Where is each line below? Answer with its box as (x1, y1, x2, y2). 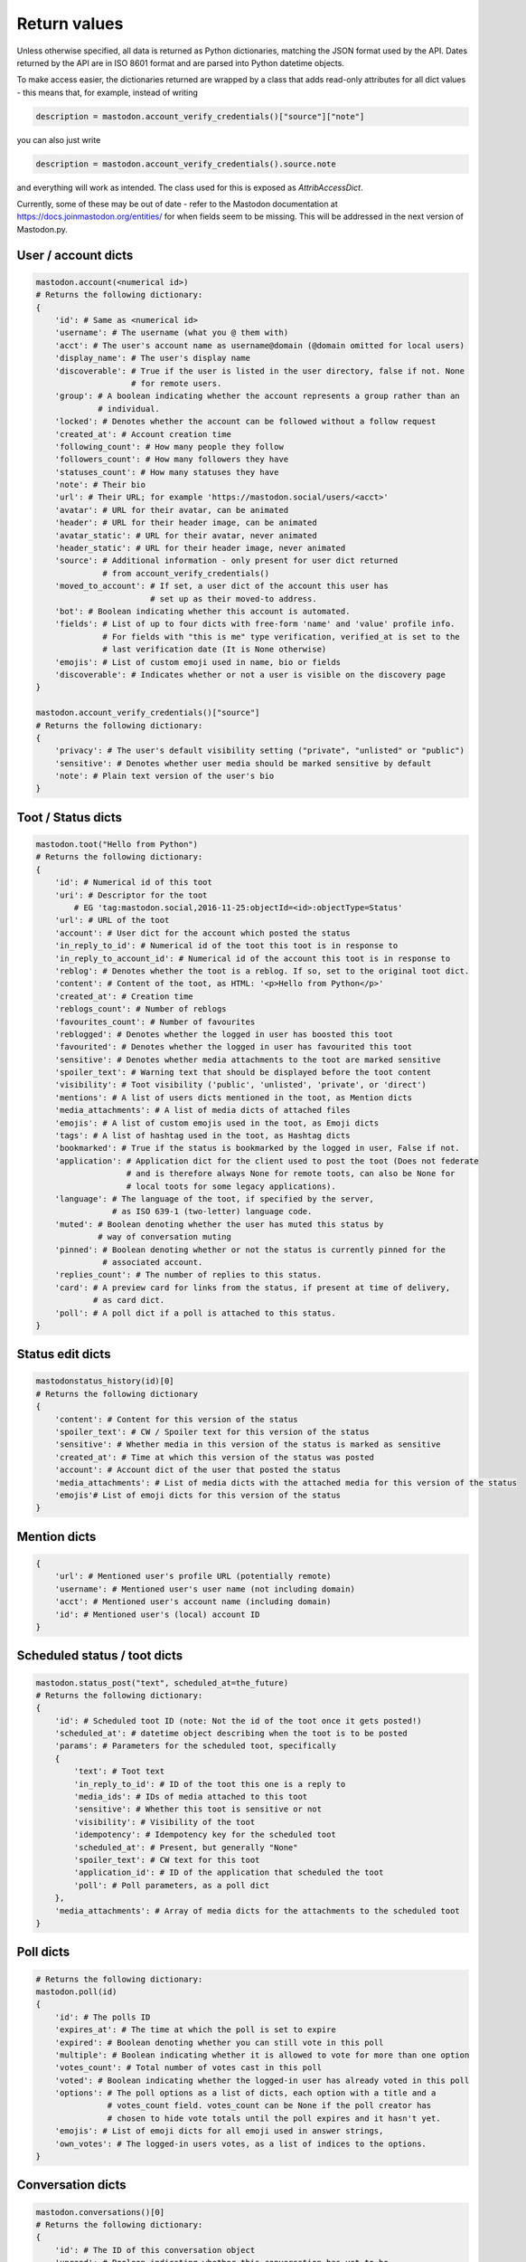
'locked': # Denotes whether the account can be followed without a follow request (54, 416, 437, 427)
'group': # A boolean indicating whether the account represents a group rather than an (54, 391, 460, 402)
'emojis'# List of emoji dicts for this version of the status (54, 1490, 342, 1500)
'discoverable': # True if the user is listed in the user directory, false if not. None (54, 366, 465, 375)
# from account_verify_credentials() (102, 568, 270, 578)
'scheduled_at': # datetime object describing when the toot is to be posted (54, 1728, 409, 1739)
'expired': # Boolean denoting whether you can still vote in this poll (54, 2037, 384, 2048)
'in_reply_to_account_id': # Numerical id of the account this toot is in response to (54, 953, 451, 964)
